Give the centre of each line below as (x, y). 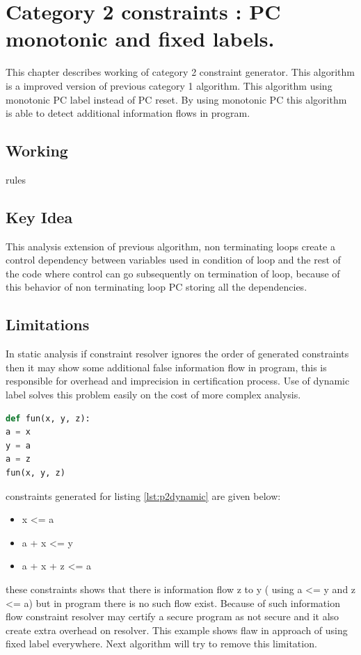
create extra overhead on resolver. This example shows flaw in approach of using (177, 630)
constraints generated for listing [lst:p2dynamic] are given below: (143, 495)
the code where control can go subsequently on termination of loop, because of (173, 273)
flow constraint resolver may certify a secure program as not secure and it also (173, 616)
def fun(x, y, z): (48, 418)
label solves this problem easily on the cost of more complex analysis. (153, 395)
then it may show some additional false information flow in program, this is (166, 367)
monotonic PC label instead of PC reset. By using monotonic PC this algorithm (176, 99)
